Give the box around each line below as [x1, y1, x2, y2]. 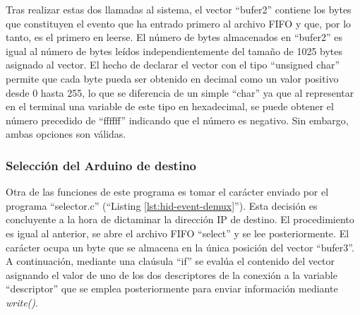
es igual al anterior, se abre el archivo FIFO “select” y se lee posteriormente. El [6, 225, 349, 240]
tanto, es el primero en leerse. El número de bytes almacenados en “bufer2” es [6, 30, 343, 44]
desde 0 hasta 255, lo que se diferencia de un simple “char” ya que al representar [6, 85, 354, 100]
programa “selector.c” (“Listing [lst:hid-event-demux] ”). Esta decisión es [6, 198, 318, 213]
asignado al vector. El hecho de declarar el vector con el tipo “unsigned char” [6, 57, 340, 72]
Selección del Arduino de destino [6, 156, 196, 174]
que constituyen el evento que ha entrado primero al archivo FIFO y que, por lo [6, 16, 352, 30]
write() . [6, 295, 38, 309]
